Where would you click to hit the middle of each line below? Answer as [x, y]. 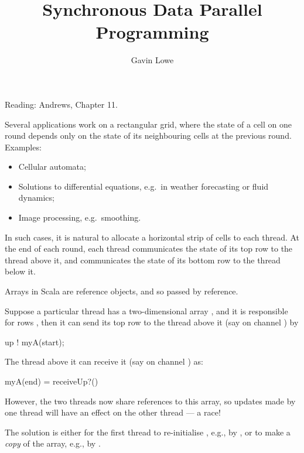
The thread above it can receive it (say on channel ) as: [104, 361]
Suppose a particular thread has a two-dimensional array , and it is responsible [146, 310]
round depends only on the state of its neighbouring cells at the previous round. [148, 135]
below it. [20, 271]
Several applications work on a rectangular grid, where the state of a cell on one [148, 124]
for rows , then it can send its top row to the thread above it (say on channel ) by [152, 322]
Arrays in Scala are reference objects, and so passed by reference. [122, 291]
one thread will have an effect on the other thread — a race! [113, 412]
